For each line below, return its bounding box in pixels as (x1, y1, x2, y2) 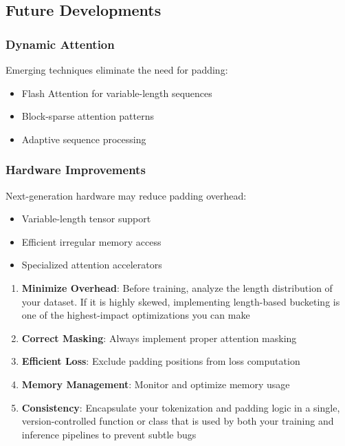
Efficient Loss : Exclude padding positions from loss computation (21, 354, 300, 368)
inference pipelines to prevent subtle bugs (21, 427, 197, 441)
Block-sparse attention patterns (21, 109, 155, 123)
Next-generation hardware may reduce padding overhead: (5, 188, 247, 202)
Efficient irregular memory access (21, 234, 162, 248)
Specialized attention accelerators (21, 257, 162, 272)
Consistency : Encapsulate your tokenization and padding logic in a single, (21, 400, 340, 414)
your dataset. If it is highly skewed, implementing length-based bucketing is (21, 294, 340, 308)
